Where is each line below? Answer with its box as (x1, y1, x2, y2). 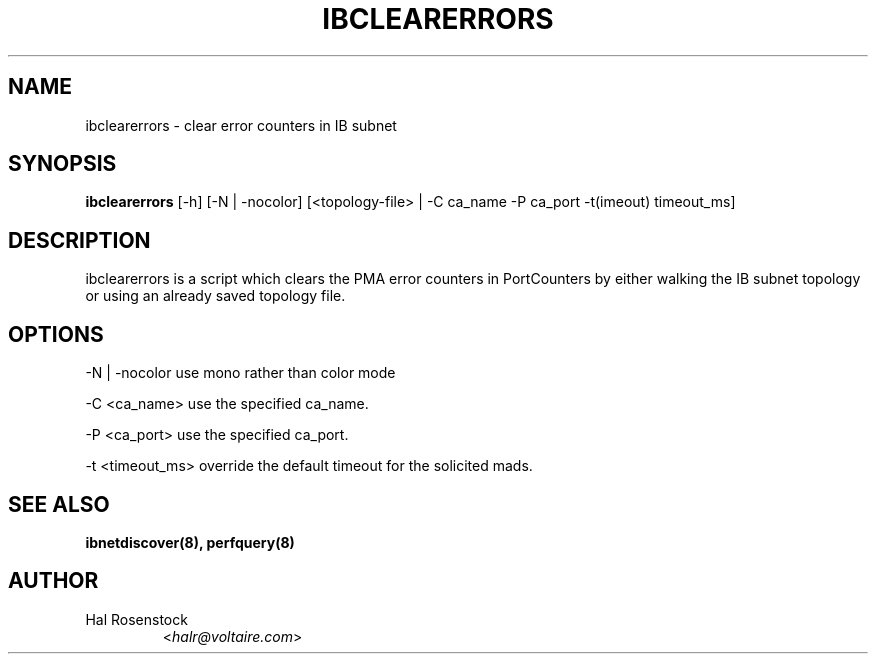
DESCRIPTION (8, 227, 151, 253)
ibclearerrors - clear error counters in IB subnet (85, 116, 397, 134)
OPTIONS (8, 321, 104, 347)
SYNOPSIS (8, 151, 117, 177)
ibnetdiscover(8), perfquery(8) (85, 533, 295, 551)
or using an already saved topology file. (85, 287, 346, 305)
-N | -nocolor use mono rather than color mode (85, 364, 396, 382)
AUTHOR (8, 568, 99, 594)
